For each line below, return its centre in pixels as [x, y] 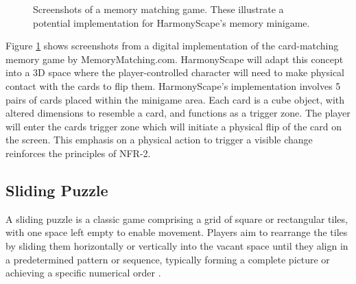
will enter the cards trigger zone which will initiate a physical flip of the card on [174, 126]
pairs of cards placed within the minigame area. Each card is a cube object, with [175, 99]
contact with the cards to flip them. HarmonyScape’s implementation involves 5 [173, 85]
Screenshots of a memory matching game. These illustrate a [158, 9]
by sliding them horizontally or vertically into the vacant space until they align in [177, 245]
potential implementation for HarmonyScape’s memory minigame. [171, 22]
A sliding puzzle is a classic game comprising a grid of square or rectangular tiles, [177, 218]
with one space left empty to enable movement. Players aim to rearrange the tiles [177, 232]
